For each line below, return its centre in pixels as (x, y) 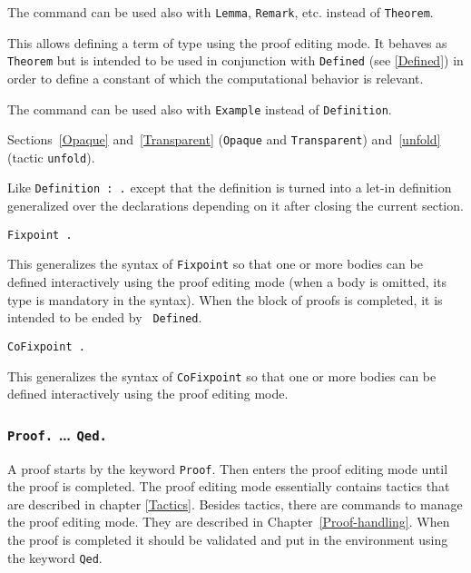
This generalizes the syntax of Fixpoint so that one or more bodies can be (215, 264)
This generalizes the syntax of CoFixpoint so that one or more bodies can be (222, 375)
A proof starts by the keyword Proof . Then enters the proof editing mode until (228, 468)
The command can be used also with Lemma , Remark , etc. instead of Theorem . (221, 12)
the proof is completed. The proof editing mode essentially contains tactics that (229, 486)
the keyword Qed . (55, 557)
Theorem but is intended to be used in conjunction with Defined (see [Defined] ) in (235, 60)
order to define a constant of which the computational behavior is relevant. (216, 78)
